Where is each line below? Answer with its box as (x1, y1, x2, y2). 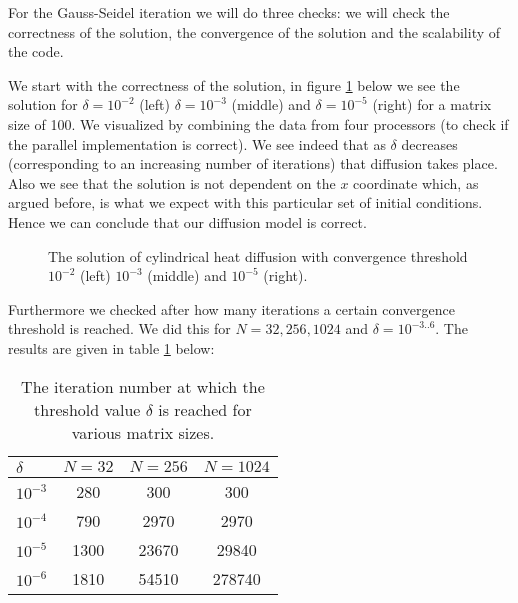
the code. (8, 41, 64, 62)
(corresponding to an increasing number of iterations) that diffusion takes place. (8, 153, 498, 174)
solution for (8, 94, 78, 115)
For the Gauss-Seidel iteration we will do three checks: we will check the (8, 2, 450, 22)
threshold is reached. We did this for (8, 318, 231, 339)
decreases (401, 133, 458, 154)
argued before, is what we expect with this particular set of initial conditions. (8, 192, 483, 213)
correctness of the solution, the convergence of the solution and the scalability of (8, 21, 501, 42)
